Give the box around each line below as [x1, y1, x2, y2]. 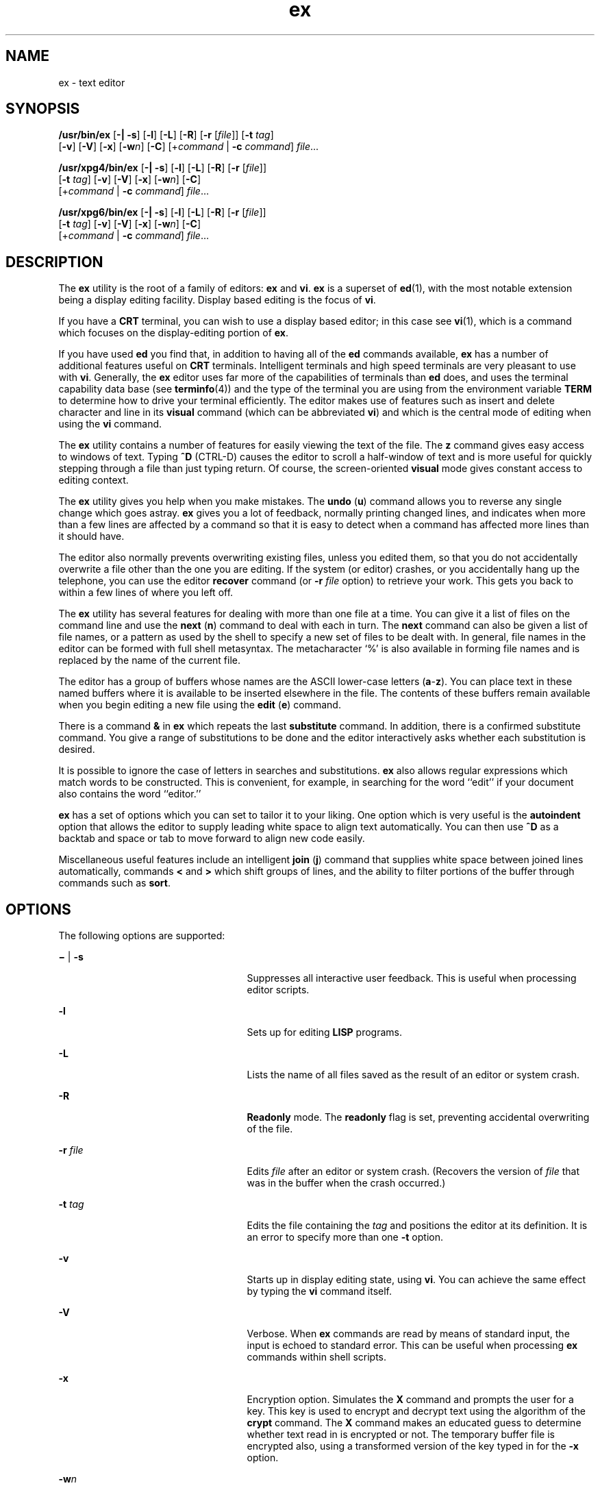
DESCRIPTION [5, 253, 103, 271]
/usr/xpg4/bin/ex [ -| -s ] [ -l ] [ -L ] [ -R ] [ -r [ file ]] [58, 162, 267, 174]
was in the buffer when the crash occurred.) [247, 1177, 446, 1189]
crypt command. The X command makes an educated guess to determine [247, 1417, 582, 1429]
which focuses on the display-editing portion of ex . [58, 327, 289, 339]
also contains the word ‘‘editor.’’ [58, 788, 201, 800]
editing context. [58, 474, 129, 486]
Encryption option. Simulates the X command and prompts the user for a [247, 1393, 574, 1406]
